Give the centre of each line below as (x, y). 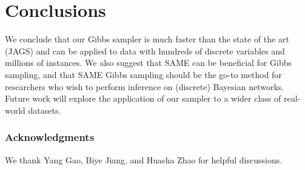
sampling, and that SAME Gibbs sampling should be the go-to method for (143, 74)
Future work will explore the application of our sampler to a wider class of (143, 98)
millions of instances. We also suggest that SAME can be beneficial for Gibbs (148, 63)
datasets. (45, 110)
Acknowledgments (50, 137)
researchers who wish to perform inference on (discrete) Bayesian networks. (145, 86)
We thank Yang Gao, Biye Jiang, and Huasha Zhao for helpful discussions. (144, 159)
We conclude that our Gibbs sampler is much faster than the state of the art (147, 39)
